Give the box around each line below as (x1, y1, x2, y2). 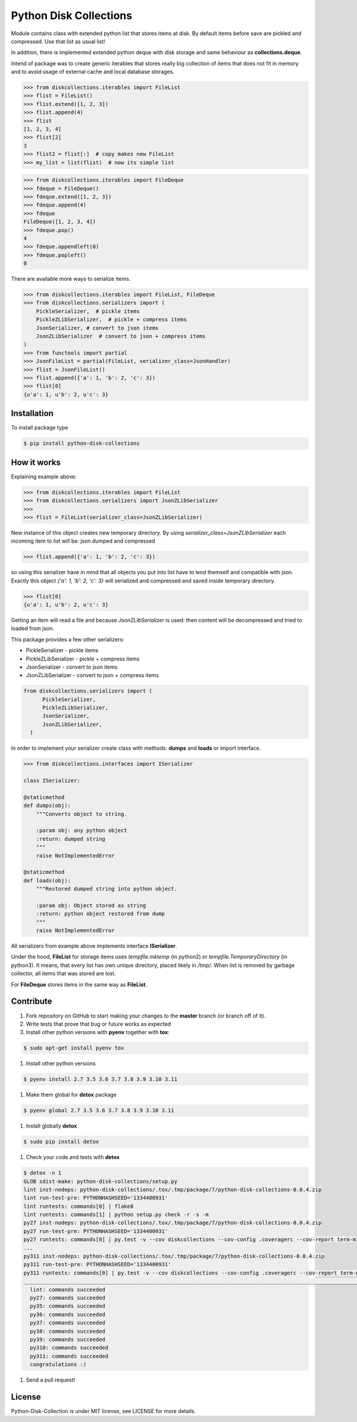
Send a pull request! (26, 1376, 76, 1383)
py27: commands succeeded (30, 1295, 105, 1301)
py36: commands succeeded (30, 1311, 105, 1318)
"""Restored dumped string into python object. (36, 885, 178, 892)
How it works (11, 457, 61, 467)
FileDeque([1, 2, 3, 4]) (23, 218, 96, 225)
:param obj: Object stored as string (36, 902, 146, 909)
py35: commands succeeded (30, 1303, 105, 1310)
